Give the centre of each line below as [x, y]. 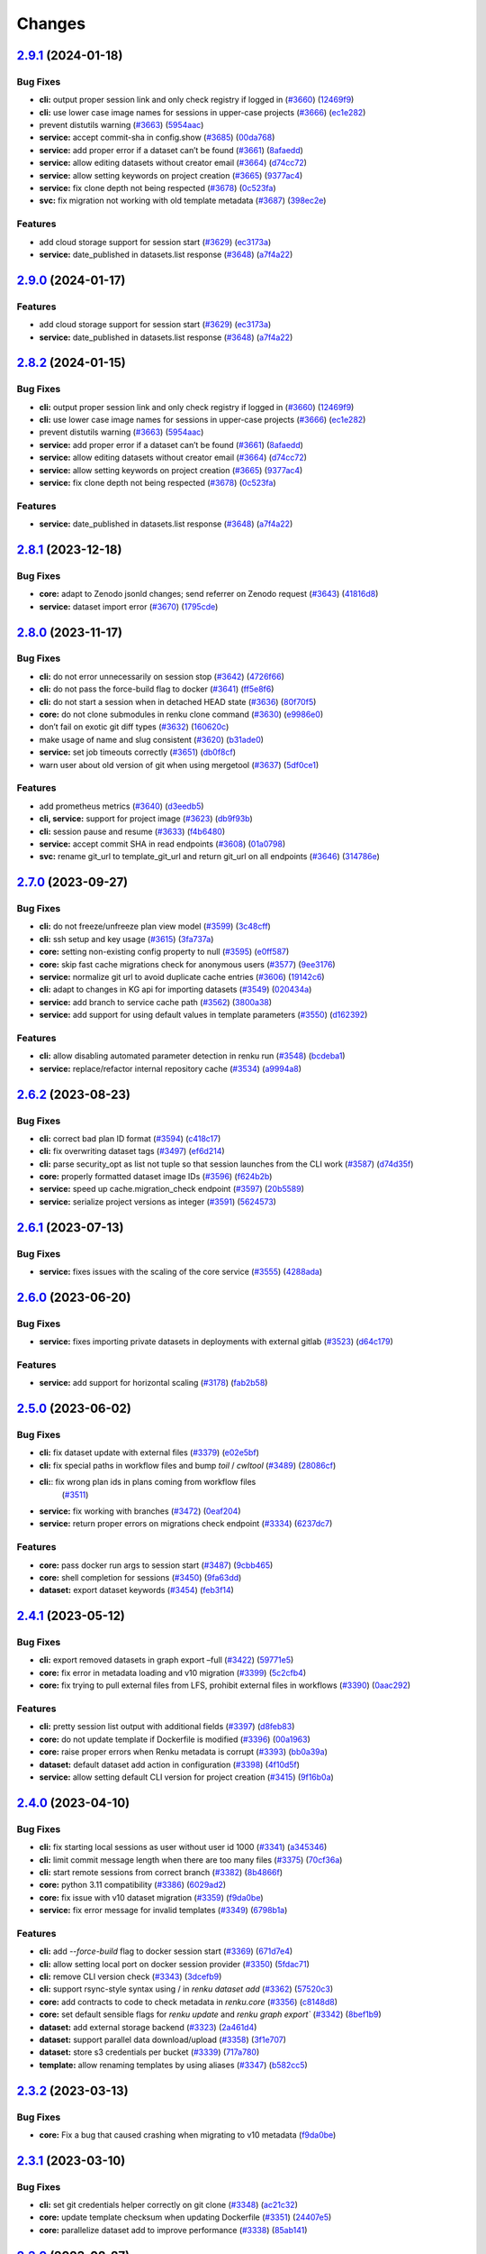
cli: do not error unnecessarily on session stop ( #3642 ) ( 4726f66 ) [162, 676]
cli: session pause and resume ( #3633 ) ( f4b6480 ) [132, 831]
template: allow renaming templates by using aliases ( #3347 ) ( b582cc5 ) [173, 2065]
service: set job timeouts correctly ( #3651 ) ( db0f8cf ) [138, 752]
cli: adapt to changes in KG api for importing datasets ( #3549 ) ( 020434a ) [175, 990]
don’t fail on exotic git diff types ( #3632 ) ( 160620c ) [134, 727]
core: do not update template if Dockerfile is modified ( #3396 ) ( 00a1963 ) [175, 1739]
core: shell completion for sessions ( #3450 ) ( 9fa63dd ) [140, 1577]
